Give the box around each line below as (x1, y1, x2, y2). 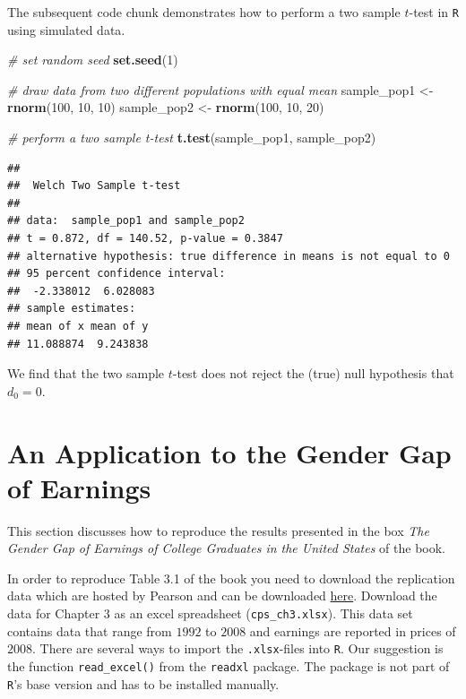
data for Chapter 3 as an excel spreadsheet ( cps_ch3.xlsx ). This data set (7, 604, 413, 623)
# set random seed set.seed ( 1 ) (7, 50, 178, 69)
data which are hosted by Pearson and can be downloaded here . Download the (7, 586, 437, 605)
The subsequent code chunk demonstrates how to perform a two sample (7, 3, 401, 21)
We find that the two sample (7, 364, 165, 383)
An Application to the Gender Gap (7, 434, 452, 470)
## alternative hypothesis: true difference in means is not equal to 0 (7, 249, 450, 263)
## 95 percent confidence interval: (7, 267, 226, 280)
